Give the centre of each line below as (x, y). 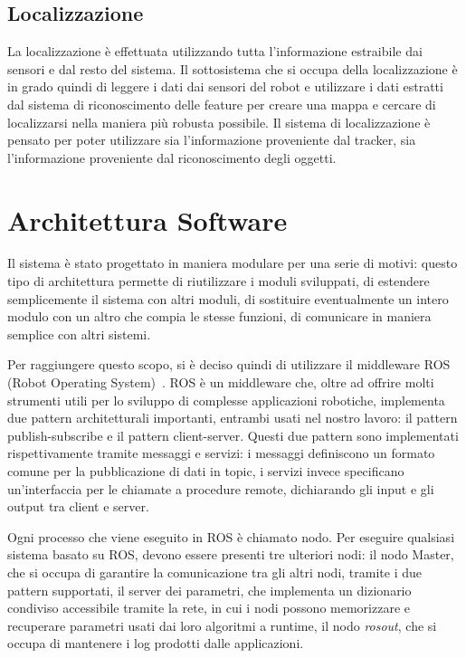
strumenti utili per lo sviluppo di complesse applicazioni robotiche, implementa (226, 400)
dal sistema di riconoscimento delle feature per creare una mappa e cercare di (222, 104)
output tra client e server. (78, 506)
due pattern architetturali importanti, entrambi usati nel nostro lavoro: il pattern (233, 418)
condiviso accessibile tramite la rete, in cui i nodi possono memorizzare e (209, 608)
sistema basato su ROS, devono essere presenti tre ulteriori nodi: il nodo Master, (231, 554)
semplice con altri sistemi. (79, 334)
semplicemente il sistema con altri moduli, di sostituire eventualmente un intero (228, 298)
